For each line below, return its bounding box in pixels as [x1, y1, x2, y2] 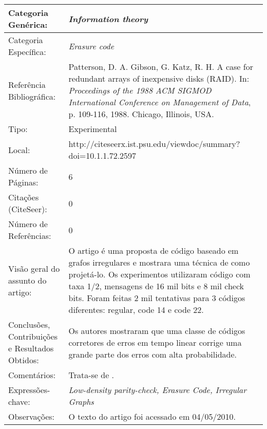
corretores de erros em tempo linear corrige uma [68, 336, 242, 348]
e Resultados [8, 342, 54, 354]
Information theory [68, 12, 148, 25]
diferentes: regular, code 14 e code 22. [68, 304, 204, 315]
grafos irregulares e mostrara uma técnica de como [68, 256, 250, 268]
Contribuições [8, 330, 58, 342]
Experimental [68, 123, 117, 135]
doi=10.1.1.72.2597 [68, 150, 137, 161]
